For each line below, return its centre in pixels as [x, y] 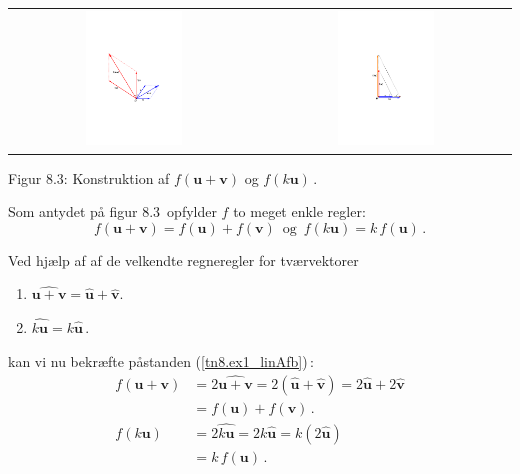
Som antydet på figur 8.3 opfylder [112, 211]
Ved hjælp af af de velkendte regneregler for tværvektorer [183, 259]
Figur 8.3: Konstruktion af [89, 177]
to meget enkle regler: [299, 211]
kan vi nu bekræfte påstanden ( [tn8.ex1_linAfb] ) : [161, 360]
